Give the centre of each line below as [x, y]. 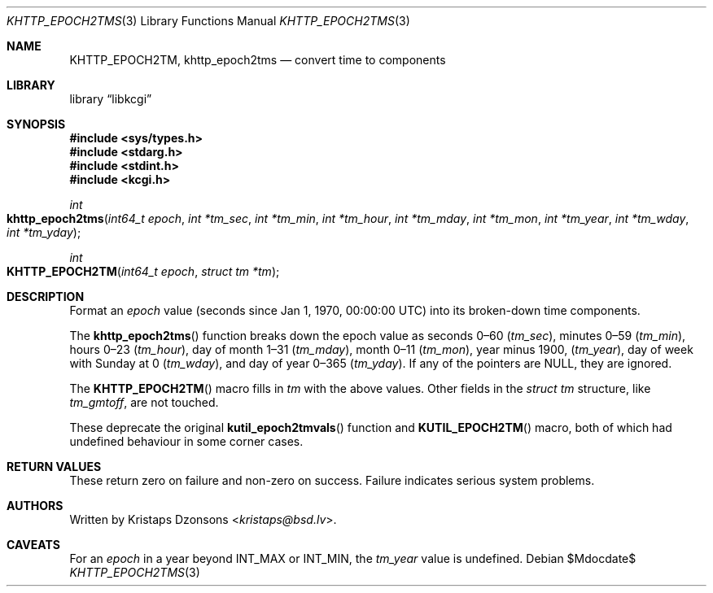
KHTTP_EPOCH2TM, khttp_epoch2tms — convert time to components [258, 60]
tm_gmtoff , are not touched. [144, 402]
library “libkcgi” [111, 99]
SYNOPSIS [36, 124]
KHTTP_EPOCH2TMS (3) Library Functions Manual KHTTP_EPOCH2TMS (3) [208, 21]
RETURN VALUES [54, 467]
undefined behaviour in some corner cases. [186, 441]
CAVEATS [33, 545]
